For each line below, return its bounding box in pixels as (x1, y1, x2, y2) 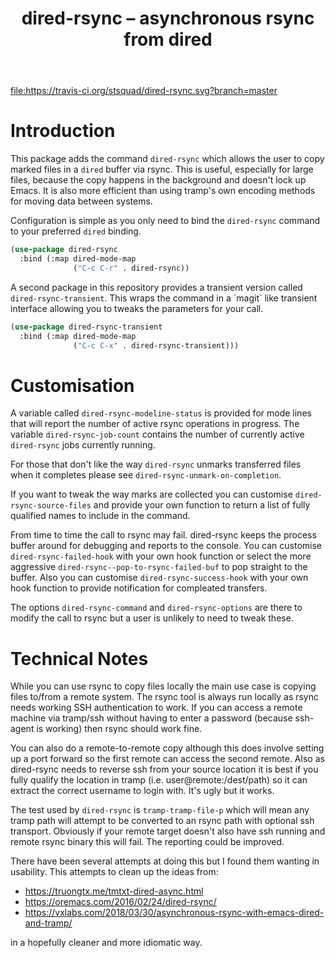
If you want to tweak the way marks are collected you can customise (10, 488, 293, 501)
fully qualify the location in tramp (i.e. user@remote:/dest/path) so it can (10, 774, 308, 786)
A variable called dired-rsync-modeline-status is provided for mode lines (10, 407, 312, 419)
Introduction (10, 120, 116, 142)
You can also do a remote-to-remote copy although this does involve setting (10, 742, 325, 754)
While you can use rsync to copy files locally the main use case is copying (10, 680, 317, 692)
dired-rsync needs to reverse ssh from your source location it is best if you (10, 763, 319, 776)
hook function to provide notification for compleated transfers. (10, 582, 268, 594)
